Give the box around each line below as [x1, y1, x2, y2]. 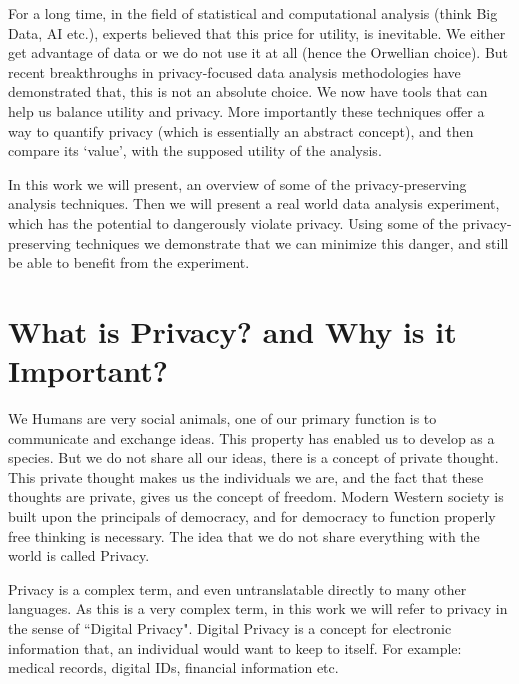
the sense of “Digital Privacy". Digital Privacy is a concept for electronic [8, 617, 452, 638]
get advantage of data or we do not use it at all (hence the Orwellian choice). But [8, 42, 509, 63]
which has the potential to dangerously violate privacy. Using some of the [8, 212, 458, 233]
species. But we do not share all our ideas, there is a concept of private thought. [8, 447, 499, 468]
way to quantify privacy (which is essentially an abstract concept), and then [8, 120, 474, 141]
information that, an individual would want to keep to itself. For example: [8, 637, 462, 658]
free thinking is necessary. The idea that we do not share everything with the [8, 525, 480, 546]
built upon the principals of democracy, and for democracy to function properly [8, 506, 496, 526]
